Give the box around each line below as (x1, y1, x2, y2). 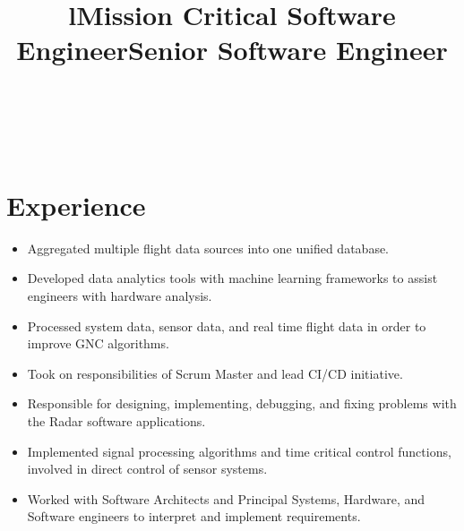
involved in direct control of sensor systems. (27, 459, 268, 478)
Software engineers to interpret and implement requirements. (27, 507, 361, 526)
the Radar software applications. (27, 412, 206, 431)
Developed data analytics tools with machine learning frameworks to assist (27, 269, 438, 287)
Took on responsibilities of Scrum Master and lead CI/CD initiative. (27, 364, 403, 382)
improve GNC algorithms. (27, 334, 169, 353)
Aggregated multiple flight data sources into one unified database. (27, 238, 390, 257)
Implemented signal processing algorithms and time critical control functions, (27, 441, 451, 460)
